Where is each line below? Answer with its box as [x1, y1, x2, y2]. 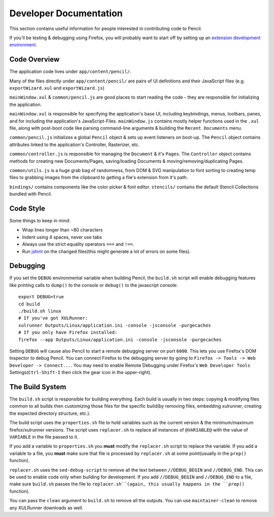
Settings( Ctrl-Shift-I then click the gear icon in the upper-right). [9, 369, 152, 376]
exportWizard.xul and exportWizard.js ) [9, 85, 105, 91]
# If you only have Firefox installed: [18, 330, 118, 335]
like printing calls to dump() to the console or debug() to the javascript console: [9, 282, 178, 288]
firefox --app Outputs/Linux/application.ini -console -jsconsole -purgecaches [18, 336, 222, 342]
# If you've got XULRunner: [18, 315, 88, 321]
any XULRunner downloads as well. [9, 504, 84, 511]
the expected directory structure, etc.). [9, 410, 91, 416]
